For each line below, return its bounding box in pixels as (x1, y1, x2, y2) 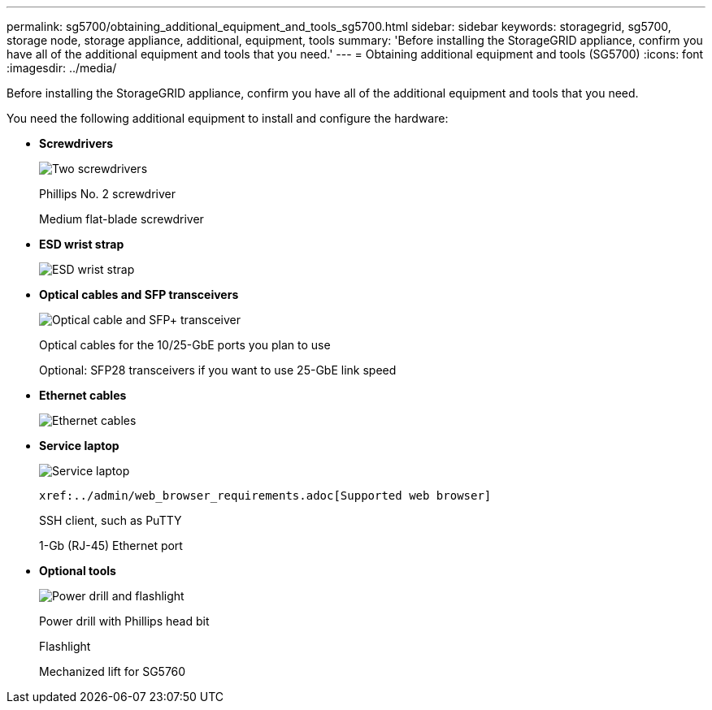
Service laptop (39, 439, 119, 452)
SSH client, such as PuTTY (39, 513, 182, 527)
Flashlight (39, 639, 91, 653)
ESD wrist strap (39, 237, 124, 251)
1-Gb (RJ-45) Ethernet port (39, 539, 183, 552)
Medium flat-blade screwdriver (39, 212, 204, 226)
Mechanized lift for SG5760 (39, 665, 186, 678)
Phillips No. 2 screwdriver (39, 187, 176, 201)
